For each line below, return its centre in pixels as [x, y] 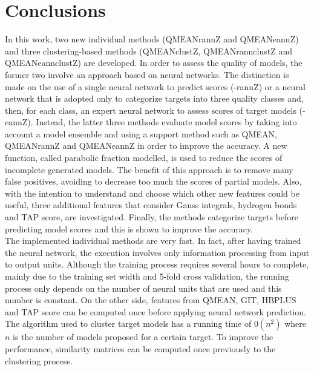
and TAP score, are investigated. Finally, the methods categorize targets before [152, 217]
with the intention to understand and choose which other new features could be [152, 193]
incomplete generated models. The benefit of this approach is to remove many [149, 169]
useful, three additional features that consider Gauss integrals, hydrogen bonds [151, 205]
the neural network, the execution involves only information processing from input [157, 252]
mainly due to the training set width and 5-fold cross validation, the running [147, 276]
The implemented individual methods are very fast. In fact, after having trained [153, 241]
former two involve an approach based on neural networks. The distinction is [147, 74]
